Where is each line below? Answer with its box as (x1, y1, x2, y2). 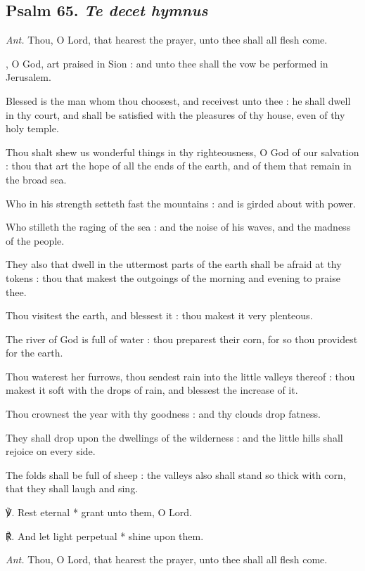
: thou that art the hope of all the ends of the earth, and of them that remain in (6, 158, 352, 173)
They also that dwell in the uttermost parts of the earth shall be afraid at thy (6, 257, 342, 271)
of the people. (6, 233, 65, 248)
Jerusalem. (6, 70, 51, 84)
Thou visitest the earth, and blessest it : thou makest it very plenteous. (6, 308, 313, 323)
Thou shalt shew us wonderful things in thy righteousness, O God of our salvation (6, 144, 359, 159)
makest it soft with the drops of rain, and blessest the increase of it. (6, 383, 298, 397)
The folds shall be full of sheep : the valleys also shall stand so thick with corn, (6, 467, 346, 482)
